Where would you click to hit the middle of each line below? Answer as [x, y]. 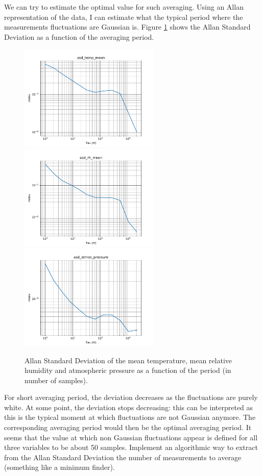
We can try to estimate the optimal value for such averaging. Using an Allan [124, 7]
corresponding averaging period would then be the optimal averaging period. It [128, 427]
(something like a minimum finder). [59, 467]
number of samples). [56, 380]
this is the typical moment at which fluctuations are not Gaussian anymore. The [130, 417]
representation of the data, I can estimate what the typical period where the [124, 17]
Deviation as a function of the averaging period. [79, 36]
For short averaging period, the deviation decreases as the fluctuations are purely [131, 397]
